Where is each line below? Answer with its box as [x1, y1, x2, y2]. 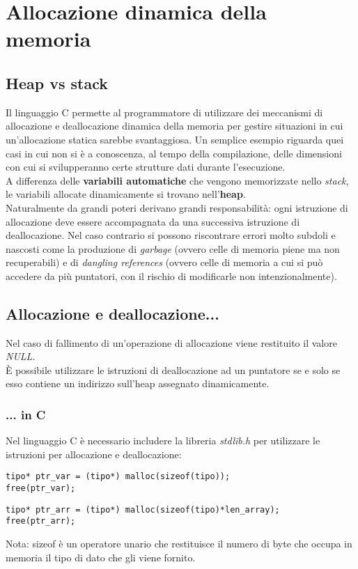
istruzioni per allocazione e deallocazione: [6, 446, 182, 461]
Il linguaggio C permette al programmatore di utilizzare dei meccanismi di [6, 104, 323, 119]
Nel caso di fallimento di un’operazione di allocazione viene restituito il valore [6, 335, 337, 350]
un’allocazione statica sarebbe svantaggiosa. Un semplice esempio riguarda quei [6, 132, 344, 146]
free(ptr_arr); [6, 516, 76, 527]
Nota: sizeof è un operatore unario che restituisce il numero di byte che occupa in [6, 536, 352, 551]
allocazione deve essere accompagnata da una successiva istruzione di [6, 214, 300, 228]
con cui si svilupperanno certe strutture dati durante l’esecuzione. [6, 159, 286, 174]
